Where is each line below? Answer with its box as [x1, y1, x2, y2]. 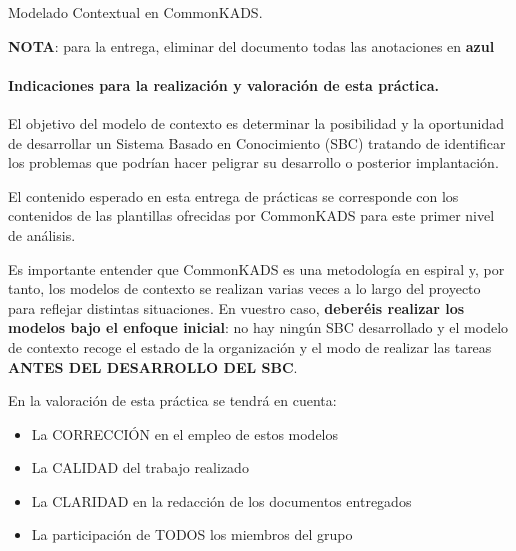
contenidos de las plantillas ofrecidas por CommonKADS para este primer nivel [8, 205, 495, 226]
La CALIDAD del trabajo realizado [31, 457, 249, 478]
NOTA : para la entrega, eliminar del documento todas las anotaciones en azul [8, 35, 495, 56]
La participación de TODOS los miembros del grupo [31, 524, 353, 545]
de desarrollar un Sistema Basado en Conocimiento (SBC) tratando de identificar [8, 132, 506, 153]
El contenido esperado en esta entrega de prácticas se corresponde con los [8, 185, 459, 206]
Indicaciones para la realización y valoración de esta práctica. [8, 74, 439, 95]
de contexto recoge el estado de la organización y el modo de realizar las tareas [8, 336, 492, 357]
